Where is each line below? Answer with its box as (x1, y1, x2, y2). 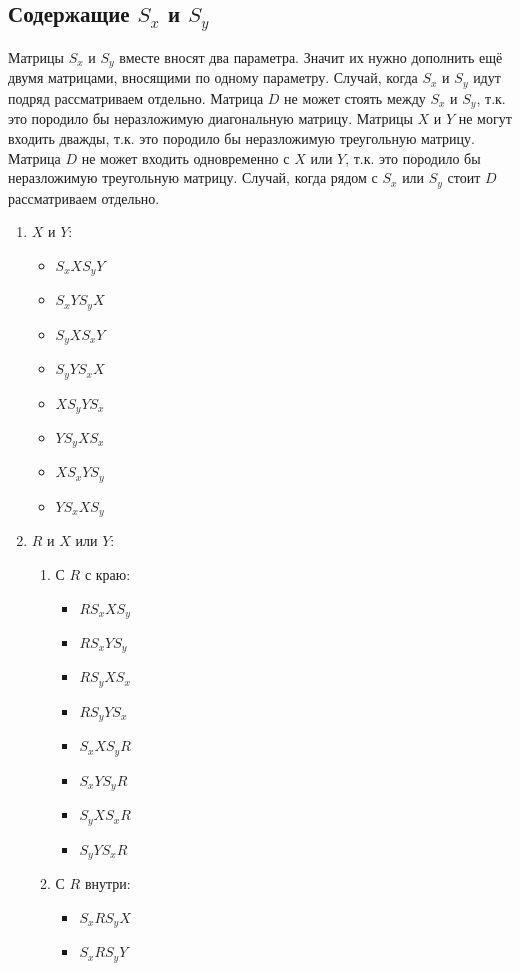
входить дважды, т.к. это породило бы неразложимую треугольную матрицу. (8, 127, 475, 148)
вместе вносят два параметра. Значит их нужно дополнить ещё (119, 46, 503, 67)
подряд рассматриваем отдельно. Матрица (8, 87, 264, 108)
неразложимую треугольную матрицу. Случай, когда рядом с (8, 167, 378, 188)
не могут (458, 108, 512, 129)
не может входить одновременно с (81, 147, 290, 168)
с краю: (84, 563, 131, 584)
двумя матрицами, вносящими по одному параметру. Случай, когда (8, 67, 418, 88)
